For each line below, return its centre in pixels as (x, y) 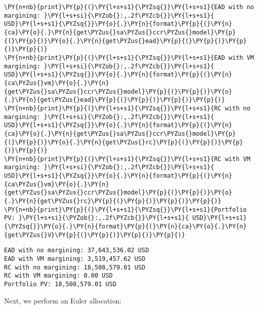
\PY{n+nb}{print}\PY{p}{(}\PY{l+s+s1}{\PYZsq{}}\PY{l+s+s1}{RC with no (127, 108)
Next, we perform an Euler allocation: (63, 300)
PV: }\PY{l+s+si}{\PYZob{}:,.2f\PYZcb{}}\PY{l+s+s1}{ (97, 218)
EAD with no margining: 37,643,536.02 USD (77, 250)
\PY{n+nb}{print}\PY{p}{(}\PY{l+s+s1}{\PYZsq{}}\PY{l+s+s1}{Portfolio (125, 209)
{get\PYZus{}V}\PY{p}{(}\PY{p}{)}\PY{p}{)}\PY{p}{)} (95, 235)
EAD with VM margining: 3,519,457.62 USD (75, 259)
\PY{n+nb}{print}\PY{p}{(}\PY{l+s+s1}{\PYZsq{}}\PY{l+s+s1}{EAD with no (129, 7)
